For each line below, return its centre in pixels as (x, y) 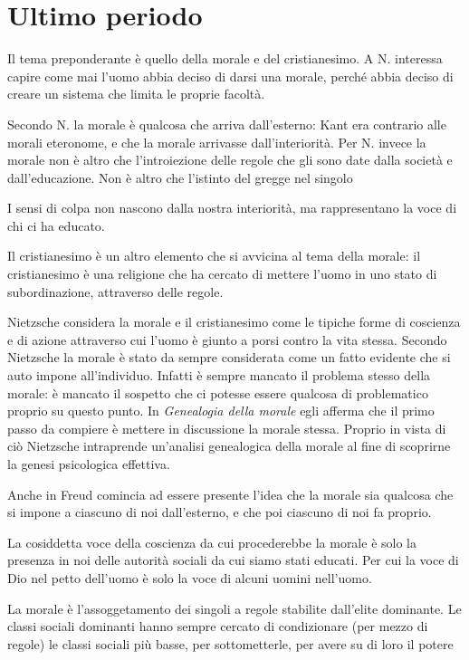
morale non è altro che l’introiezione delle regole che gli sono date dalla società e (230, 160)
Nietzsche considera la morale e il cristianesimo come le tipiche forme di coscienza (234, 322)
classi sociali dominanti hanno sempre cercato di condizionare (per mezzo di (218, 626)
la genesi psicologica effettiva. (89, 464)
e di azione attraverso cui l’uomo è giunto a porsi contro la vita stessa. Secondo (227, 339)
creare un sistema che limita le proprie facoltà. (136, 94)
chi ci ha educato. (56, 225)
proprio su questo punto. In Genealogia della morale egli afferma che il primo (221, 411)
